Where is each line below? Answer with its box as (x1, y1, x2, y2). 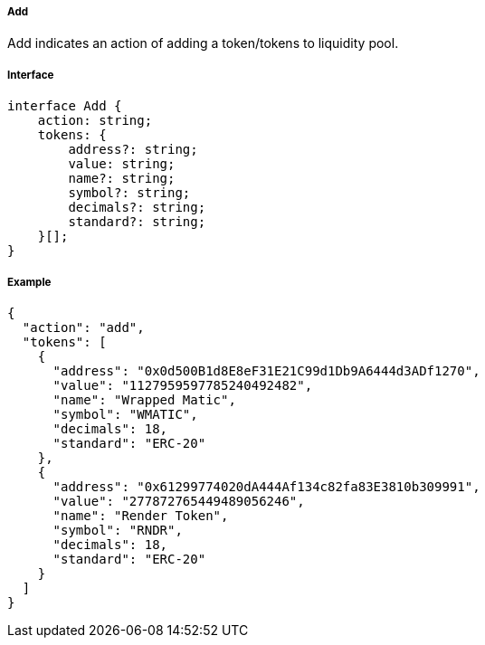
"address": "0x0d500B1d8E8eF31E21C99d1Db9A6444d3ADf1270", (52, 363, 480, 378)
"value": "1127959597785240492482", (52, 377, 313, 393)
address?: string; (68, 142, 198, 157)
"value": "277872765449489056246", (52, 493, 305, 508)
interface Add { (7, 99, 122, 114)
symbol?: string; (68, 185, 191, 201)
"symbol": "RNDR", (52, 522, 183, 537)
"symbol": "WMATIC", (52, 406, 198, 422)
